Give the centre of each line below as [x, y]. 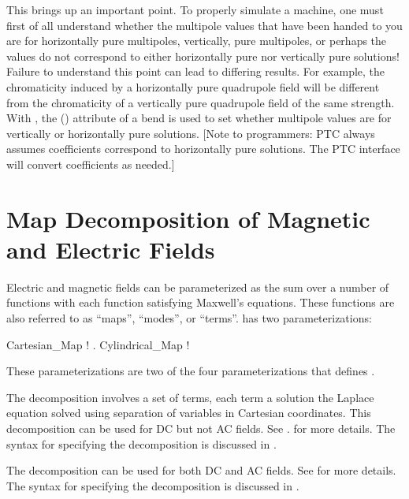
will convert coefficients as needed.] [91, 164]
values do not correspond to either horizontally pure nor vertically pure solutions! [203, 56]
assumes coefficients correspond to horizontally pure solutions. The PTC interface [203, 149]
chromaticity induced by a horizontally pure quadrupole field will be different [193, 86]
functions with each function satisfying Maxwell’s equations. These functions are [201, 302]
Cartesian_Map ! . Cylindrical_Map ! [98, 344]
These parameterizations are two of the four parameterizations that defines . [191, 371]
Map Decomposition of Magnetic [188, 218]
